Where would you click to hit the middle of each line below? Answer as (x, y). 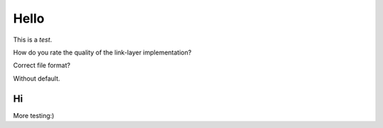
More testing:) (34, 115)
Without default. (37, 78)
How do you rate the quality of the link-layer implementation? (102, 52)
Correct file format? (42, 65)
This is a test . (33, 40)
